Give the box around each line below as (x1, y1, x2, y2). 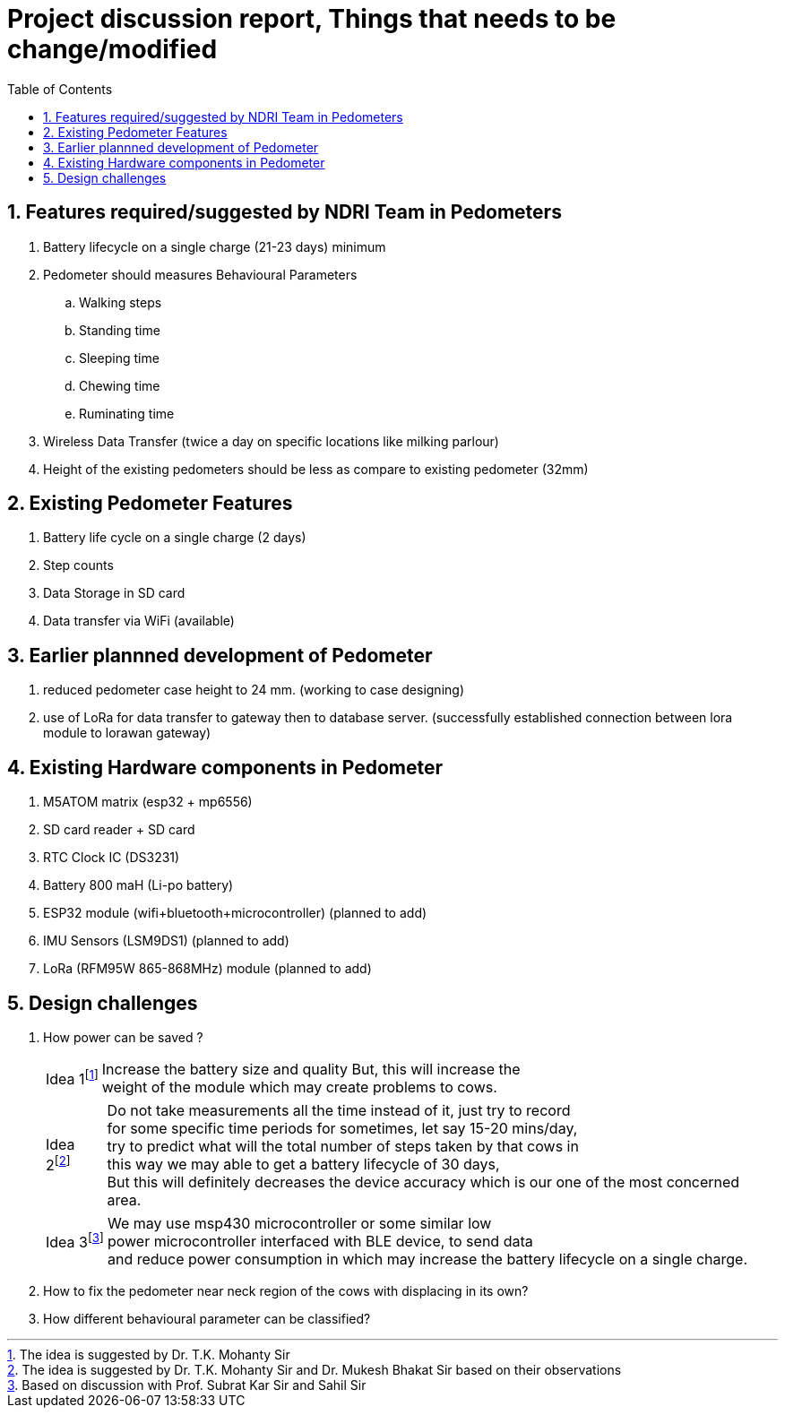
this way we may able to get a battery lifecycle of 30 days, (107, 1154, 500, 1173)
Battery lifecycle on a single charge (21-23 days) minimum (43, 238, 386, 255)
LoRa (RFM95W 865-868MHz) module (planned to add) (43, 961, 372, 977)
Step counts (43, 557, 114, 574)
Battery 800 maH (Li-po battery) (43, 877, 234, 893)
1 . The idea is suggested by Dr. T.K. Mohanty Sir (7, 1346, 290, 1362)
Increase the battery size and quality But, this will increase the (101, 1059, 521, 1078)
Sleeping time (79, 349, 160, 366)
